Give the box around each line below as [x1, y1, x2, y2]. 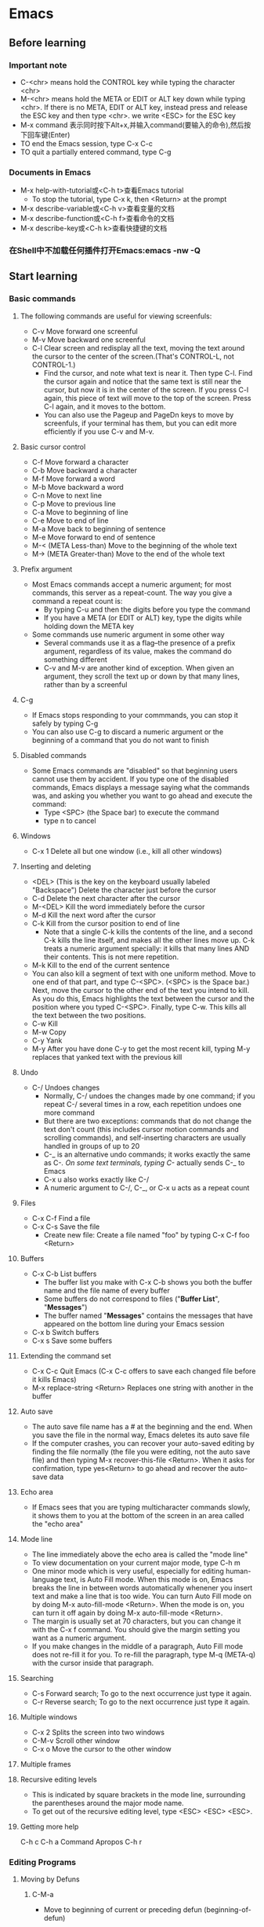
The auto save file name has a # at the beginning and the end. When [31, 1421, 253, 1431]
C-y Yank [31, 1035, 63, 1045]
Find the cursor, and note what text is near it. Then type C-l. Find [43, 368, 253, 377]
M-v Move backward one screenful [31, 335, 146, 344]
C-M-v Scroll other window [31, 1735, 121, 1745]
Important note [9, 60, 67, 71]
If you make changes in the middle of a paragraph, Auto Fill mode [31, 1641, 244, 1651]
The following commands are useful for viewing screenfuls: [20, 311, 212, 321]
